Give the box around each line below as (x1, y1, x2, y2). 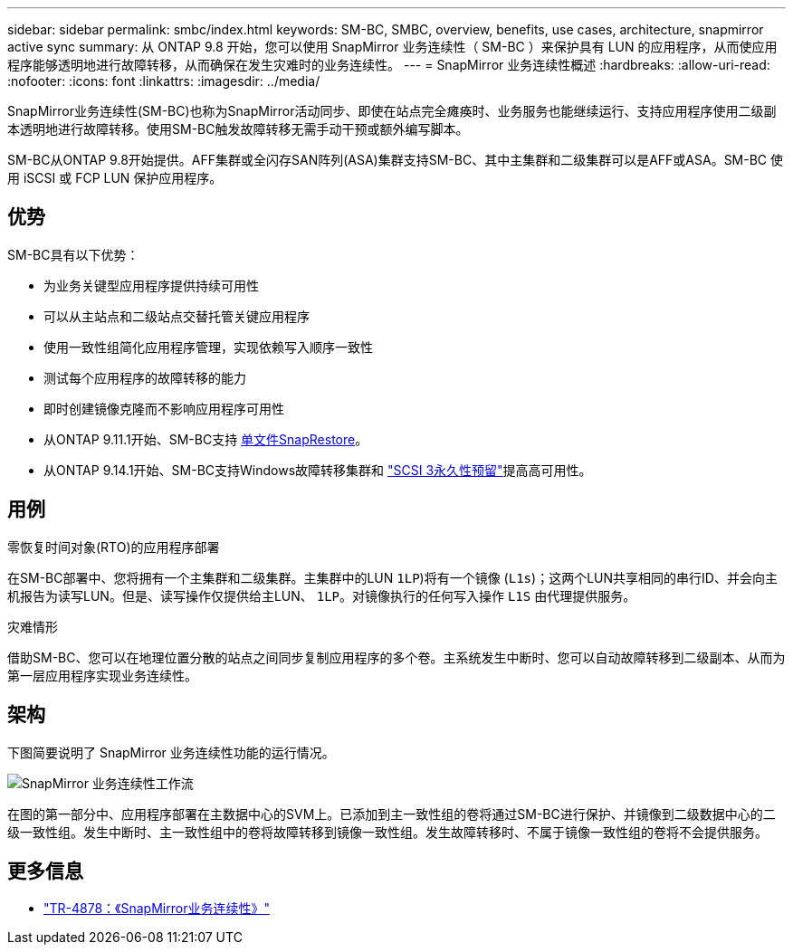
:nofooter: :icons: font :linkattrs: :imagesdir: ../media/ (7, 73, 320, 89)
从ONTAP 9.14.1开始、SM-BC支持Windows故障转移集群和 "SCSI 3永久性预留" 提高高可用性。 (43, 462, 592, 478)
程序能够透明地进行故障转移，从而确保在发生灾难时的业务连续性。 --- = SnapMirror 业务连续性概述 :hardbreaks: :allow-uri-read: (7, 57, 770, 72)
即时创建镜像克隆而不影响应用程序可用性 (43, 400, 284, 416)
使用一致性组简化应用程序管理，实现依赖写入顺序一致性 (43, 338, 373, 355)
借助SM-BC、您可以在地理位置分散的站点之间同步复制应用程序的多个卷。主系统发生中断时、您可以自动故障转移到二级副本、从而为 (7, 649, 786, 665)
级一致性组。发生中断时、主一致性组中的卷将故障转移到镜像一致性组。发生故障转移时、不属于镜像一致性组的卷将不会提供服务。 (7, 823, 768, 840)
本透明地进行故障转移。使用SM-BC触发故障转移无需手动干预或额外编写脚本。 (7, 121, 469, 137)
